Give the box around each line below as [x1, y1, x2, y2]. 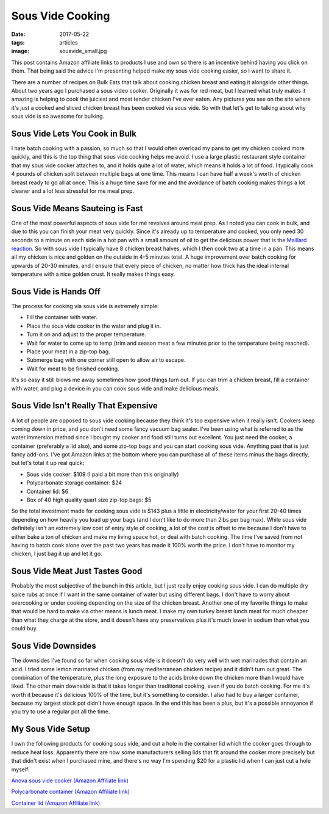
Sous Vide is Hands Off [11, 286, 101, 297]
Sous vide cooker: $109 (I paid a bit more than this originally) [26, 470, 179, 478]
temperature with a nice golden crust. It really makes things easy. [11, 270, 175, 278]
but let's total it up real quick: [11, 459, 85, 467]
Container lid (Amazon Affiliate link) [11, 799, 101, 807]
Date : [11, 31, 26, 38]
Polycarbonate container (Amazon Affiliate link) [11, 788, 130, 796]
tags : [11, 38, 25, 46]
